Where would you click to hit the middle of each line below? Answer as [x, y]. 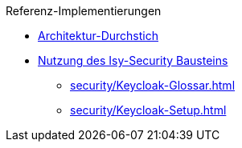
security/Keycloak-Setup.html [148, 110]
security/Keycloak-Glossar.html [153, 85]
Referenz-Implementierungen [84, 11]
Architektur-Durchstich [98, 36]
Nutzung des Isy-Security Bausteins [133, 60]
